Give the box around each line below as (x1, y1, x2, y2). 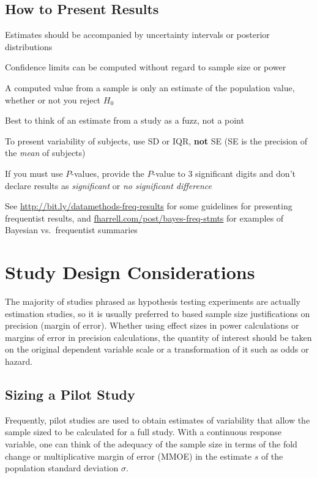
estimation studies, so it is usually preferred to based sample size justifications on (5, 307, 310, 319)
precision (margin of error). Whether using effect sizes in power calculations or (5, 319, 299, 332)
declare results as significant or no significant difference (5, 179, 212, 192)
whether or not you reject (5, 93, 101, 106)
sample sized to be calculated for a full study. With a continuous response (5, 425, 282, 438)
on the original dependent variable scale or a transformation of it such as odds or (5, 343, 309, 356)
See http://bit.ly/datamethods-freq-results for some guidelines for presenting (5, 200, 293, 212)
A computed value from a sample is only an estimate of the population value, (5, 81, 295, 94)
